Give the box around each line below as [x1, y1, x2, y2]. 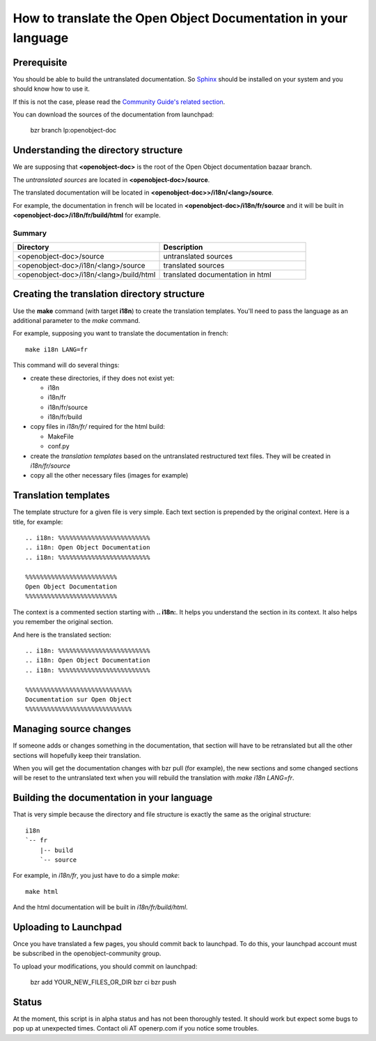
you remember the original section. [13, 618, 113, 626]
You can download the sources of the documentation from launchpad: [13, 110, 214, 119]
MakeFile [47, 432, 75, 441]
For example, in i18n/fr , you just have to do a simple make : [13, 872, 180, 880]
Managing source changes [13, 723, 132, 735]
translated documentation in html [163, 270, 272, 280]
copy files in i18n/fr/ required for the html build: [30, 423, 165, 431]
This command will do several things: [13, 361, 120, 370]
